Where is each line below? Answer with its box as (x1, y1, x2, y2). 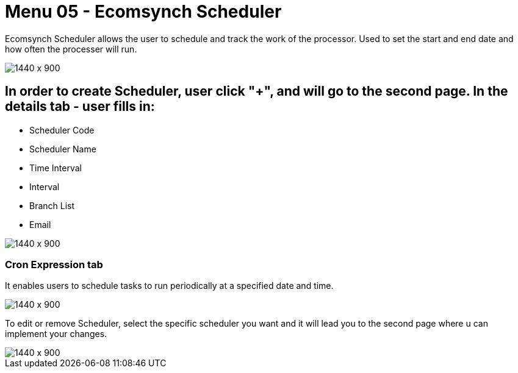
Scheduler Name (29, 143, 96, 154)
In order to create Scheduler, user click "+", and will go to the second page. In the (5, 83, 508, 99)
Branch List (29, 200, 75, 211)
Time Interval (29, 162, 82, 173)
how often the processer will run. (5, 43, 137, 54)
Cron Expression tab (5, 258, 103, 271)
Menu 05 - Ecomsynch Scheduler (5, 1, 282, 22)
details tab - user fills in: (5, 99, 155, 115)
